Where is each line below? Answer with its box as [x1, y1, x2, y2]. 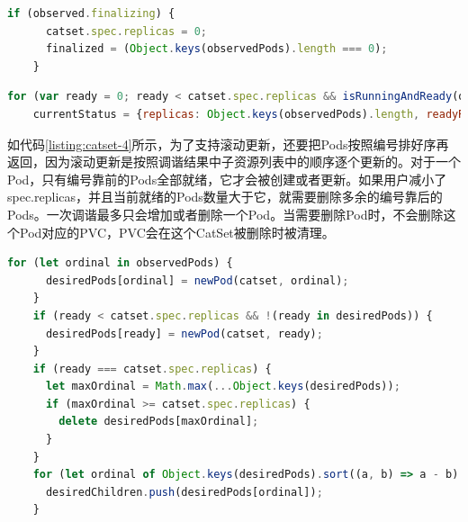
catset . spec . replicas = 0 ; [45, 24, 208, 38]
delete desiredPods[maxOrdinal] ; [58, 415, 259, 428]
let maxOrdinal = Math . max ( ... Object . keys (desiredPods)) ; [45, 380, 400, 393]
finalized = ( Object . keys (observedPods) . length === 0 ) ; [45, 42, 388, 56]
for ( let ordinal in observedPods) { [7, 256, 233, 270]
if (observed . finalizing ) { [7, 7, 175, 20]
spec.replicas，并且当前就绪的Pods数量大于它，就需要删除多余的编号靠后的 [7, 187, 443, 206]
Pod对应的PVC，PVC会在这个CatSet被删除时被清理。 [19, 222, 335, 241]
